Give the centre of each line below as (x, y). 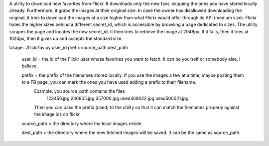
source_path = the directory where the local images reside (82, 123)
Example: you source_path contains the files (79, 91)
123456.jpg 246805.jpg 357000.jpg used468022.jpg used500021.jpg (118, 98)
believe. (30, 66)
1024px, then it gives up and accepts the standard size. (66, 38)
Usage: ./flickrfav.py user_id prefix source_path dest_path (68, 48)
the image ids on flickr (57, 114)
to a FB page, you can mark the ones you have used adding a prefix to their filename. (109, 82)
